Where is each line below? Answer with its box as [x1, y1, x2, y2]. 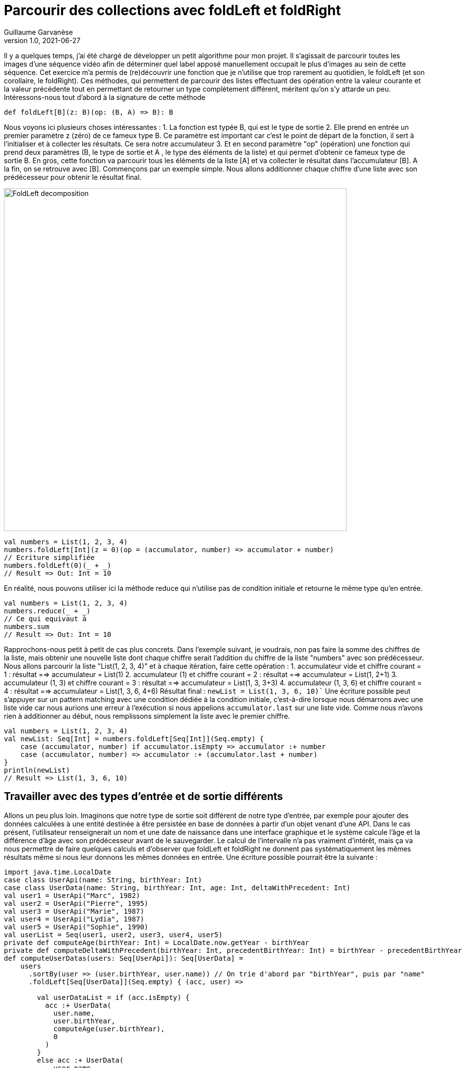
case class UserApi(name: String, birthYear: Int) [4, 875, 202, 884]
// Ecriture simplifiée [4, 553, 95, 561]
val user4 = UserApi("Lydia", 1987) [4, 915, 144, 923]
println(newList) [4, 766, 70, 774]
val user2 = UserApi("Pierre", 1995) [4, 899, 149, 907]
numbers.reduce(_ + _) [4, 607, 91, 615]
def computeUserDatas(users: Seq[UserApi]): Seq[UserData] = [4, 954, 243, 962]
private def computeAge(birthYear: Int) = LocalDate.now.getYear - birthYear [4, 938, 309, 947]
